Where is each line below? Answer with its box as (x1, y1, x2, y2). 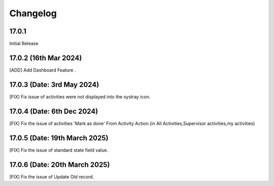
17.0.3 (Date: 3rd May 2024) (9, 80, 99, 89)
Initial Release (9, 41, 39, 47)
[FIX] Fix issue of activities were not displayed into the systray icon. (9, 94, 151, 100)
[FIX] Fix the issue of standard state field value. (9, 147, 109, 153)
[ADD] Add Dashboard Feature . (9, 67, 76, 73)
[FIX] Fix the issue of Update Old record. (9, 173, 94, 180)
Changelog (9, 8, 57, 19)
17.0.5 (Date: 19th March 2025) (9, 134, 109, 142)
